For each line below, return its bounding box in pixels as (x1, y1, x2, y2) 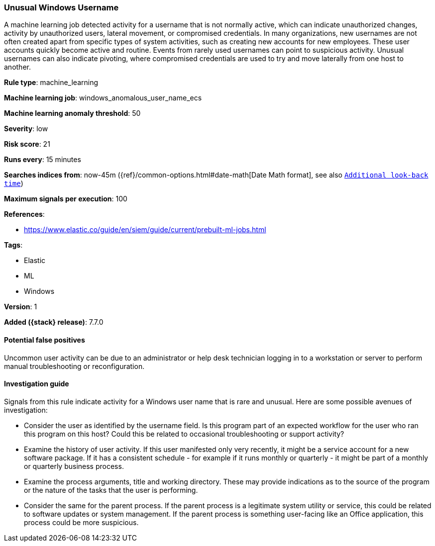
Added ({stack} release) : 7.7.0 (4, 318, 104, 327)
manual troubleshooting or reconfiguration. (4, 362, 145, 370)
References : (4, 210, 45, 219)
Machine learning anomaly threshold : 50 (4, 109, 141, 118)
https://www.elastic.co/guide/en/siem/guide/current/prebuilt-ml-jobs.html (24, 225, 266, 234)
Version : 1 (4, 302, 37, 311)
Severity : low (4, 124, 48, 133)
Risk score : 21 (4, 140, 50, 149)
